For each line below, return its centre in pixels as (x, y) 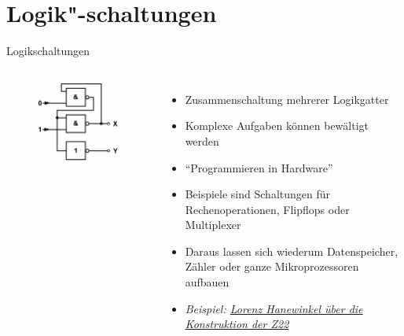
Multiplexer (213, 225)
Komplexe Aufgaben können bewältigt (277, 126)
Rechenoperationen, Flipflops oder (267, 209)
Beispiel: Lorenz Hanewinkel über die (274, 308)
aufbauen (207, 282)
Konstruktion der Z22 (237, 324)
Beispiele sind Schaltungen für (258, 194)
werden (202, 140)
